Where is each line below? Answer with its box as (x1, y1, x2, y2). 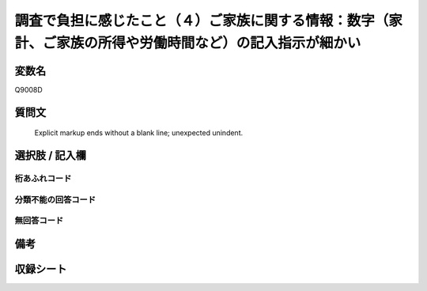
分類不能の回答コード (14, 194, 96, 205)
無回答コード (14, 215, 64, 226)
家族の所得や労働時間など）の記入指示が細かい (56, 34, 361, 51)
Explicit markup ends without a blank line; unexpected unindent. (34, 128, 244, 138)
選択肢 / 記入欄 (14, 149, 87, 162)
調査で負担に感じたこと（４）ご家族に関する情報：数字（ (14, 12, 389, 29)
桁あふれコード (14, 173, 72, 184)
